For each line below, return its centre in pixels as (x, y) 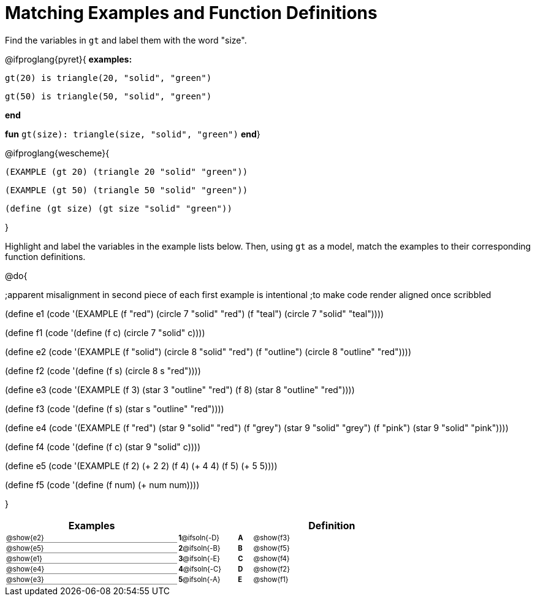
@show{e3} (25, 579)
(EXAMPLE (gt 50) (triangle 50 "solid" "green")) (127, 190)
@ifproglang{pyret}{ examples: (69, 59)
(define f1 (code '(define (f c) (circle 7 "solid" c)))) (105, 332)
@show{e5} (25, 548)
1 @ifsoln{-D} (199, 538)
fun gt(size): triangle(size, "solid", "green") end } (133, 134)
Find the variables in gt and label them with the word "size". (126, 40)
